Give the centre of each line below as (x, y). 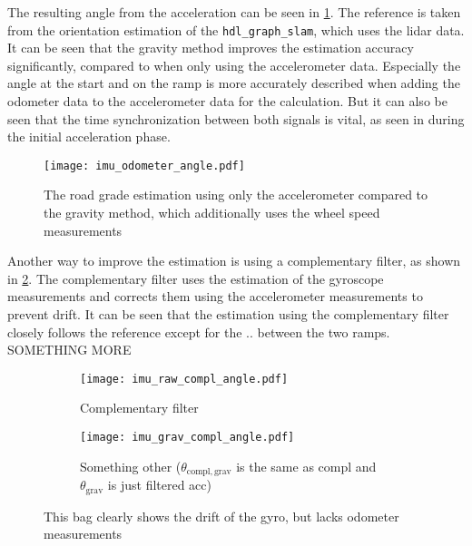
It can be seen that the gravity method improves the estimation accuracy (211, 48)
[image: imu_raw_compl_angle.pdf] (184, 379)
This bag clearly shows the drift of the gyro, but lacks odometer (221, 516)
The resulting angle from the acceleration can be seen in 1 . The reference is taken (234, 12)
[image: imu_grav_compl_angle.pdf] (187, 438)
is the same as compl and (306, 466)
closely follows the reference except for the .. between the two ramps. (199, 331)
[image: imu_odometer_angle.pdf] (144, 166)
